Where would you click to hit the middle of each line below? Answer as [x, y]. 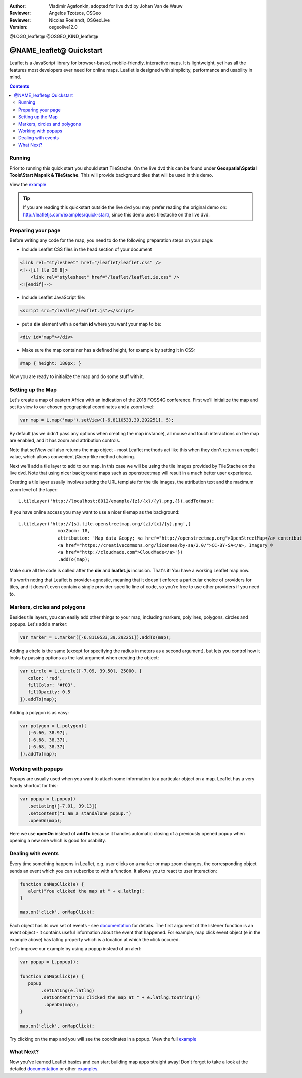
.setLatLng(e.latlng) [68, 990]
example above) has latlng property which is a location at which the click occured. [95, 939]
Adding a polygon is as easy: [39, 712]
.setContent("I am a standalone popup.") [80, 813]
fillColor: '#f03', [52, 685]
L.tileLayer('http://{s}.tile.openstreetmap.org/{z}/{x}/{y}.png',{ [104, 524]
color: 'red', [45, 678]
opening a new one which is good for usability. [58, 840]
